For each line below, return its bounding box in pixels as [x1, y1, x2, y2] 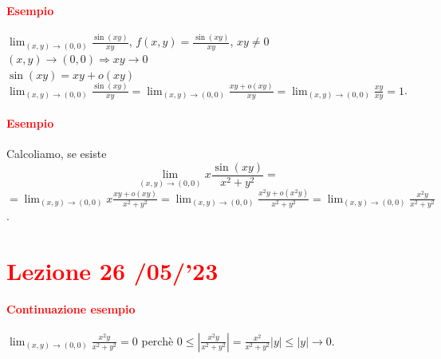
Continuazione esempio [6, 301, 136, 318]
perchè [141, 332, 174, 349]
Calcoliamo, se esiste [6, 145, 107, 162]
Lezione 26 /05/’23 [6, 254, 219, 286]
